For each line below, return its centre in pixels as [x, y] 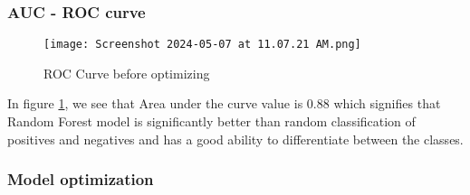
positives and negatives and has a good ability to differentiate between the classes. [235, 139]
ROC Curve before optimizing [127, 73]
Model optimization [81, 179]
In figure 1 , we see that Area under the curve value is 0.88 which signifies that [224, 103]
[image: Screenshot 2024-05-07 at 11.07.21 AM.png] [202, 45]
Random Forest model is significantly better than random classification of [211, 121]
